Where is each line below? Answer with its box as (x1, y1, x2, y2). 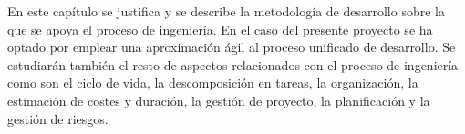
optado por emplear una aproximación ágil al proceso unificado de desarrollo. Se (7, 37, 456, 57)
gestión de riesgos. (7, 108, 108, 128)
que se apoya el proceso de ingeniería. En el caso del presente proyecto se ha (7, 19, 433, 38)
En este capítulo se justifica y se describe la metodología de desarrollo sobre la (7, 2, 445, 20)
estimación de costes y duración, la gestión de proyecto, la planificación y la (7, 90, 430, 109)
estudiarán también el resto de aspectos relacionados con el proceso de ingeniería (7, 55, 459, 74)
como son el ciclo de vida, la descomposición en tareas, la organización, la (7, 73, 418, 92)
